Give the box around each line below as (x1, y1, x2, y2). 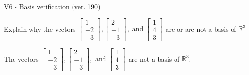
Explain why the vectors (4, 24, 76, 34)
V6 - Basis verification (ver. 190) (4, 1, 101, 11)
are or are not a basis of (165, 24, 236, 34)
